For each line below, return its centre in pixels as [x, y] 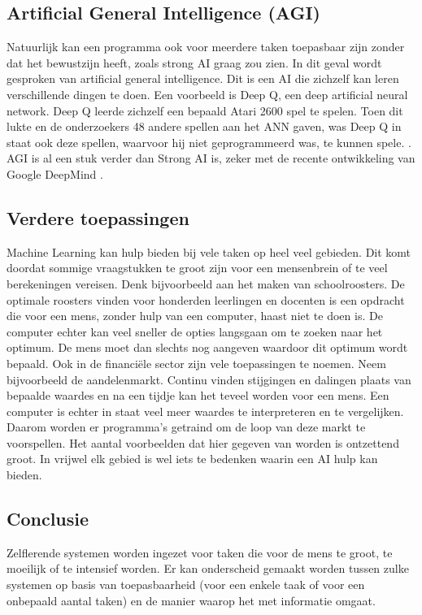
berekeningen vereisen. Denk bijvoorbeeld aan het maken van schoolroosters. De [206, 283]
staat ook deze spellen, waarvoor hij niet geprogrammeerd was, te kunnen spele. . [209, 142]
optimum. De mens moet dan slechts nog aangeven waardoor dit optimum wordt [207, 347]
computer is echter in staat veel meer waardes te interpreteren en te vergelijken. [205, 411]
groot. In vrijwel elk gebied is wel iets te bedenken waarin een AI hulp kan [192, 459]
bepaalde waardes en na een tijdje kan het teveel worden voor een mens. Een [198, 395]
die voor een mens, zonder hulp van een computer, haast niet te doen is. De [195, 316]
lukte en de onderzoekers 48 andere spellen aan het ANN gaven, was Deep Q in [204, 126]
